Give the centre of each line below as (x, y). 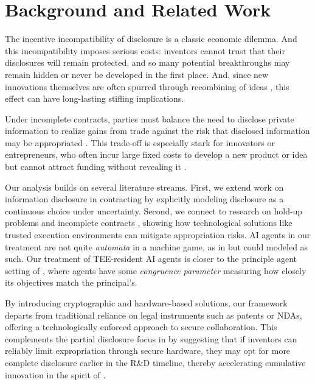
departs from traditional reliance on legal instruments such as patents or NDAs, (154, 315)
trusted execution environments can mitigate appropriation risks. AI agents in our (158, 235)
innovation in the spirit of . (55, 374)
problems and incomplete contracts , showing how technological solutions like (149, 223)
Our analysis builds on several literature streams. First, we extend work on (144, 187)
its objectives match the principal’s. (71, 282)
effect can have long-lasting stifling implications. (95, 98)
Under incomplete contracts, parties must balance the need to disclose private (150, 118)
